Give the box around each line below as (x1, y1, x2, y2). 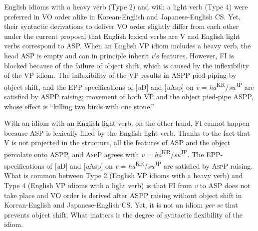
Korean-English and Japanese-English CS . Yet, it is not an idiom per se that (4, 200, 238, 210)
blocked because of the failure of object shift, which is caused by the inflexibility (4, 60, 249, 70)
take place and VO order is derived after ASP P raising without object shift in (4, 190, 242, 200)
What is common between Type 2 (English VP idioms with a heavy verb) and (4, 170, 243, 181)
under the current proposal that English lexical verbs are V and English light (4, 30, 240, 41)
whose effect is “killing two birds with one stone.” (4, 101, 154, 111)
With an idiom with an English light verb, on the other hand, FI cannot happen (4, 118, 250, 128)
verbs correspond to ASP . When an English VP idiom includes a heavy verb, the (4, 40, 251, 51)
